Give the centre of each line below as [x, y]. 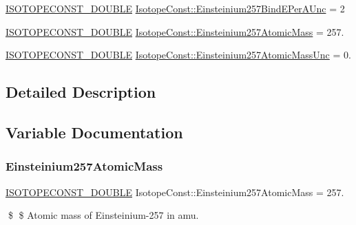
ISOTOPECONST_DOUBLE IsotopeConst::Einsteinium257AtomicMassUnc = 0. [178, 55]
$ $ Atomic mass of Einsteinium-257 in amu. [103, 215]
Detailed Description [81, 92]
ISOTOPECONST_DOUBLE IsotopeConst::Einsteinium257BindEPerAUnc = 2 [175, 8]
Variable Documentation [94, 132]
